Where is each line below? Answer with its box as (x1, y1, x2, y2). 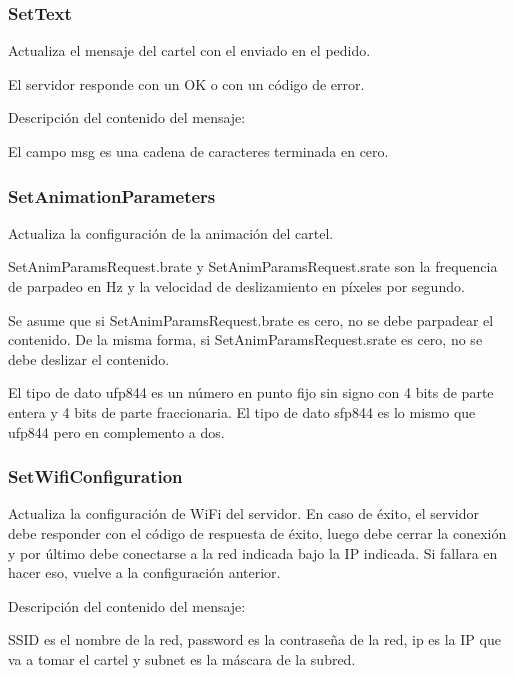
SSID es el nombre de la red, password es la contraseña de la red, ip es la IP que (8, 629, 501, 650)
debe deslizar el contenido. (8, 348, 170, 369)
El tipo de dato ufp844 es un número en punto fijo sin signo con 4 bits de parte (8, 382, 494, 403)
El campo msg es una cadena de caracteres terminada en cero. (8, 141, 389, 161)
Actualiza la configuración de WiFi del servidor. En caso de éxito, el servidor (8, 503, 479, 524)
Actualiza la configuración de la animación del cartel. (8, 222, 334, 243)
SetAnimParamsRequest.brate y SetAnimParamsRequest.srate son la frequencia (8, 256, 498, 277)
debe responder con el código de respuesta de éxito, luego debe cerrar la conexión (8, 522, 507, 543)
